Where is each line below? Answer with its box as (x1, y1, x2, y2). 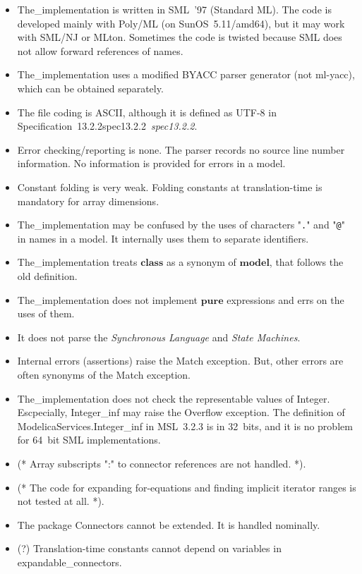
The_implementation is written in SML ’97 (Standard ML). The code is (17, 2, 332, 16)
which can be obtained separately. (17, 80, 164, 95)
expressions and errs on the (227, 292, 344, 307)
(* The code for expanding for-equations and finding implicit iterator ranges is (17, 480, 356, 494)
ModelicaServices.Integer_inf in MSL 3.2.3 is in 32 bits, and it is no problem (17, 418, 353, 433)
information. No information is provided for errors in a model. (17, 156, 286, 171)
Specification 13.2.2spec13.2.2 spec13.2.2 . (17, 118, 198, 133)
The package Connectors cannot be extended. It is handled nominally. (17, 517, 320, 532)
